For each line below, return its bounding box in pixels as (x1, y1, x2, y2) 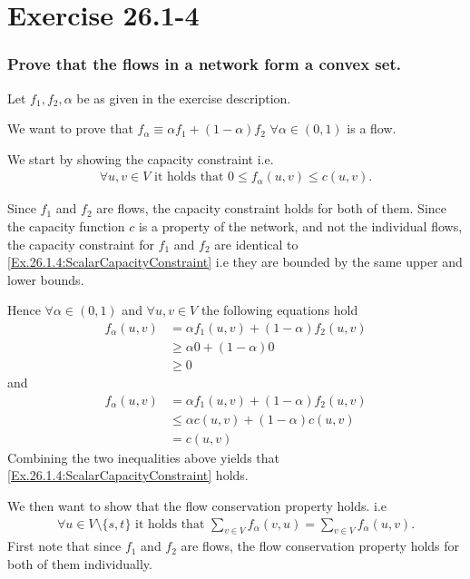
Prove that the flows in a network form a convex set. (7, 53, 401, 75)
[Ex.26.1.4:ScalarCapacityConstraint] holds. (7, 466, 249, 485)
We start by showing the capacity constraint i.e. (7, 149, 274, 168)
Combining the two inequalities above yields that (7, 447, 279, 466)
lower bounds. (7, 270, 84, 289)
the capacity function (7, 217, 125, 235)
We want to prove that (7, 119, 133, 138)
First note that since (7, 536, 122, 555)
